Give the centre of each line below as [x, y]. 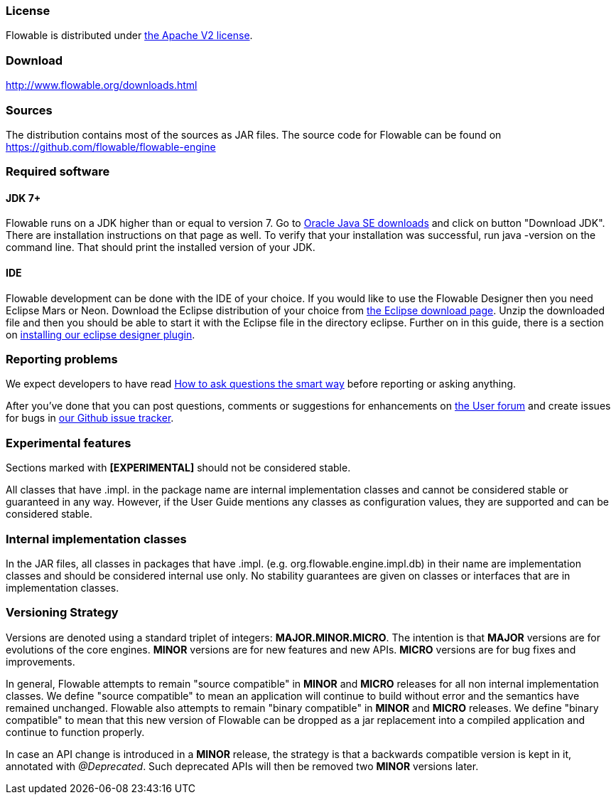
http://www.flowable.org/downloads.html [102, 85]
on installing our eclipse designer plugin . [101, 334]
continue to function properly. [75, 732]
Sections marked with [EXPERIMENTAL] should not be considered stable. [178, 468]
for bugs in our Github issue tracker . [90, 418]
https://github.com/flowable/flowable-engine [111, 146]
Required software [58, 172]
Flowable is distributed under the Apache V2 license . [129, 36]
